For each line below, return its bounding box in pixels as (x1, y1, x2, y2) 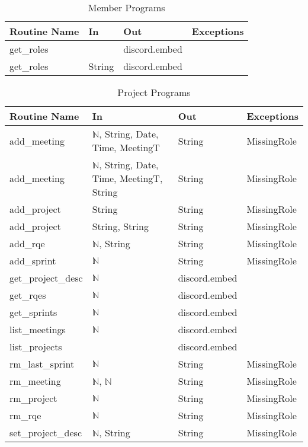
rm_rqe (9, 408, 41, 422)
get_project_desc (9, 271, 83, 285)
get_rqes (9, 288, 46, 302)
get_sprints (9, 305, 57, 319)
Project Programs (117, 85, 191, 99)
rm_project (9, 391, 57, 405)
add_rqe (9, 237, 45, 250)
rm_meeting (9, 374, 61, 388)
